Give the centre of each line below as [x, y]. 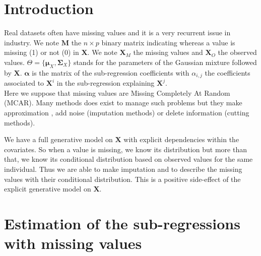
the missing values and [168, 52]
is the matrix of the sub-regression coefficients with [111, 72]
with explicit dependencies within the [181, 139]
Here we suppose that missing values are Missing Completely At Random [117, 92]
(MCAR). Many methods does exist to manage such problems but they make [123, 103]
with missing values [73, 243]
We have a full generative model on [58, 139]
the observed [237, 52]
